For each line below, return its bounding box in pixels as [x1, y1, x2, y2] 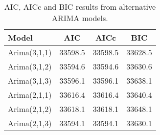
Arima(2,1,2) [8, 103, 52, 114]
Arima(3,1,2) [8, 61, 52, 72]
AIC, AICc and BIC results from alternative [4, 1, 156, 12]
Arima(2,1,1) [8, 89, 52, 100]
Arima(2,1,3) [8, 117, 52, 129]
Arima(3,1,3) [8, 75, 52, 86]
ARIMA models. [52, 12, 108, 23]
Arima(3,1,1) [8, 46, 52, 58]
